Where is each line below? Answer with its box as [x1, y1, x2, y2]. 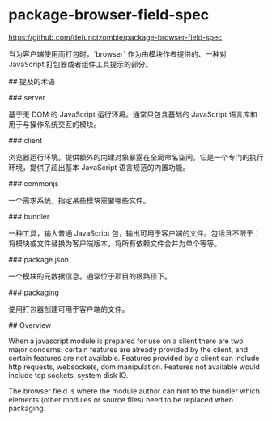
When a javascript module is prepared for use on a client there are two [8, 336, 244, 346]
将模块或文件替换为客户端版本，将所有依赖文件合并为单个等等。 [8, 238, 221, 248]
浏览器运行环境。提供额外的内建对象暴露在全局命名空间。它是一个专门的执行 [8, 152, 264, 162]
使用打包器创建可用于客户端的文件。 [8, 304, 130, 313]
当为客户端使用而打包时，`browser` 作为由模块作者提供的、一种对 [8, 49, 227, 58]
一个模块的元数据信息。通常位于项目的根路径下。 [8, 271, 172, 281]
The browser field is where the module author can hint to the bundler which [8, 386, 261, 396]
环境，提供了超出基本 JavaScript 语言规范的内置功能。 [8, 162, 190, 172]
